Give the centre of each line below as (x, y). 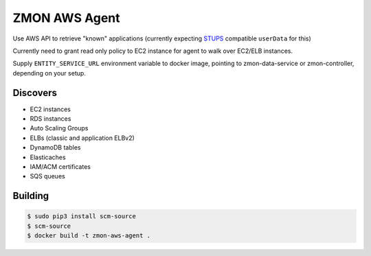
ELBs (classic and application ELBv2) (82, 138)
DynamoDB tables (55, 148)
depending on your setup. (49, 73)
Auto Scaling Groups (59, 128)
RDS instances (50, 119)
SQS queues (47, 176)
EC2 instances (50, 109)
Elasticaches (48, 157)
